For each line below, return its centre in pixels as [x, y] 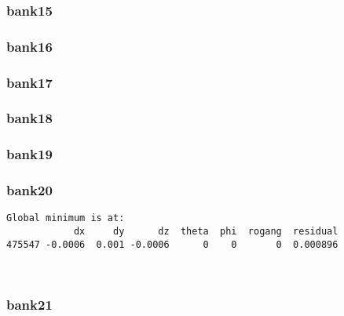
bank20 [29, 190]
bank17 [29, 82]
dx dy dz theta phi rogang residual [206, 232]
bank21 [29, 304]
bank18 [29, 118]
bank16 [29, 46]
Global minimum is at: [66, 218]
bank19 [29, 154]
